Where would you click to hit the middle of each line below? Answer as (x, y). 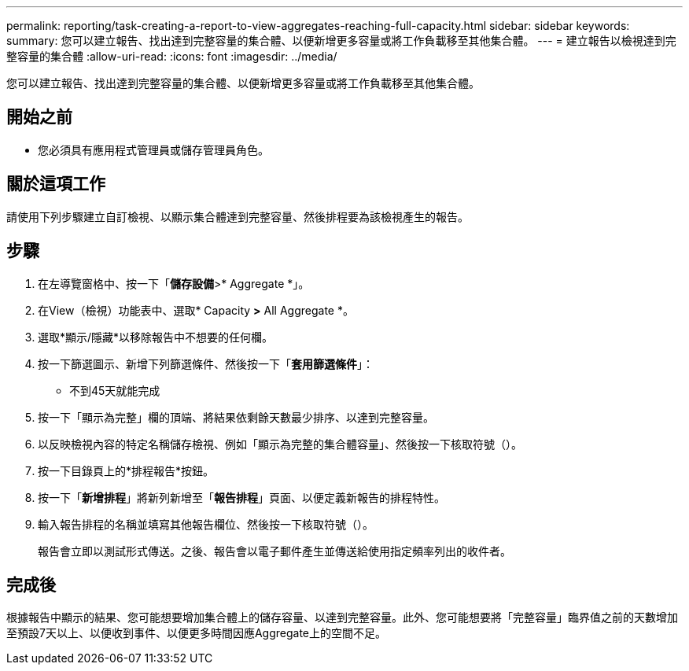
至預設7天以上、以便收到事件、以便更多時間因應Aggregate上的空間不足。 (197, 633)
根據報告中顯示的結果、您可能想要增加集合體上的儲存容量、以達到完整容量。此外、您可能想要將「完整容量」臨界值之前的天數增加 (342, 618)
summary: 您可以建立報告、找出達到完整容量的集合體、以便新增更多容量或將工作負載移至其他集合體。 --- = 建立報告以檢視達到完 (341, 41)
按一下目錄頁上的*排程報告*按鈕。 (126, 470)
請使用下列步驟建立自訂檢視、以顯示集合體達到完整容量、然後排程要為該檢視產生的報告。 (238, 216)
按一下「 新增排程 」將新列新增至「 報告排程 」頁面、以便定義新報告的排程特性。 (241, 497)
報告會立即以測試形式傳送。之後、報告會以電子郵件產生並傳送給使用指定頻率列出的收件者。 (274, 551)
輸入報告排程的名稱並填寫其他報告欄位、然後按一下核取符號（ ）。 (206, 524)
